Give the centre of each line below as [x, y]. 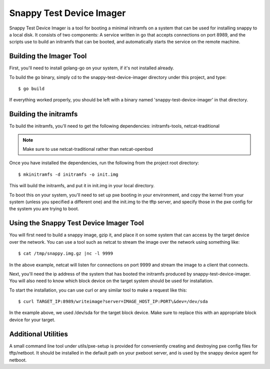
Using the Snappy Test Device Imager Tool [77, 223]
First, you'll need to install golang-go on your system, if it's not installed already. [92, 68]
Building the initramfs [43, 114]
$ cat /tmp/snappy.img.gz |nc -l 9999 [66, 254]
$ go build [31, 89]
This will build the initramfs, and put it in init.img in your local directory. [82, 186]
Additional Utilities [39, 334]
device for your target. [32, 320]
